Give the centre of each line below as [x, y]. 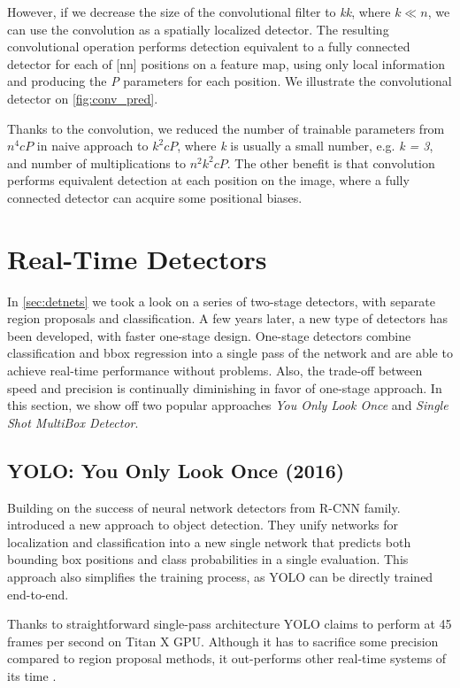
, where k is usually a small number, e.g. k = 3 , [305, 146]
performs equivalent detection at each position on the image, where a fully [208, 180]
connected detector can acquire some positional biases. [155, 197]
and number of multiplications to [96, 162]
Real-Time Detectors [137, 258]
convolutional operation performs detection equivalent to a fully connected [209, 46]
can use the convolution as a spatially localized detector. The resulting [198, 29]
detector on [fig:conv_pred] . [83, 98]
